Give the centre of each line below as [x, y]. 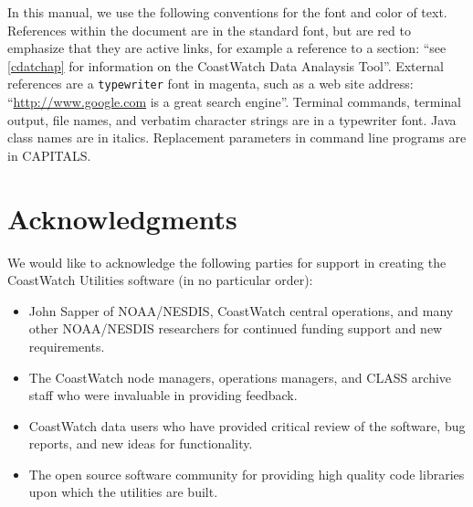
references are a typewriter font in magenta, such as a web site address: [210, 84]
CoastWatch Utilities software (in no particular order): [160, 280]
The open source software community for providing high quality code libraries [247, 474]
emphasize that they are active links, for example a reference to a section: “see [227, 48]
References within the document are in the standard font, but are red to [209, 30]
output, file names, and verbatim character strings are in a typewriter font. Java [232, 119]
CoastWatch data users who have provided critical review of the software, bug [247, 425]
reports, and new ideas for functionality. [141, 444]
